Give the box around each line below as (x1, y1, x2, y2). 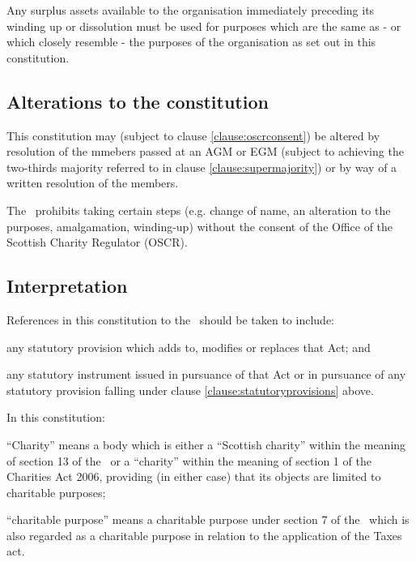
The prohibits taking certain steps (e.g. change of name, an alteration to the (6, 201, 391, 218)
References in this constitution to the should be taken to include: (6, 311, 334, 328)
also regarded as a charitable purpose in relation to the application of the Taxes (6, 526, 402, 543)
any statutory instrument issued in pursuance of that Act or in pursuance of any (6, 366, 406, 383)
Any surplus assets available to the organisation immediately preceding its (6, 2, 375, 18)
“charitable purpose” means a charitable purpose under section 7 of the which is (6, 511, 410, 528)
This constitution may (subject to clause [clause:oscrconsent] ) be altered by (6, 127, 380, 144)
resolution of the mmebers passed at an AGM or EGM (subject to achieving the (6, 143, 404, 160)
